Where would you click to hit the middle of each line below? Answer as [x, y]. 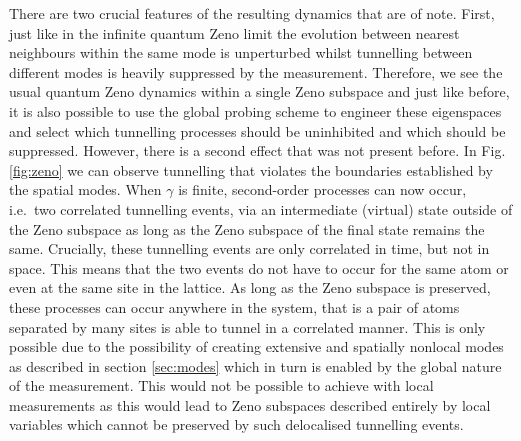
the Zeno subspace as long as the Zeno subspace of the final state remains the [247, 228]
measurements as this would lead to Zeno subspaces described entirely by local [250, 404]
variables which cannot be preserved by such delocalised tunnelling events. [236, 424]
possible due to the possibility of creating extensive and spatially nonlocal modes [256, 346]
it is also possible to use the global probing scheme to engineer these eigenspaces [255, 110]
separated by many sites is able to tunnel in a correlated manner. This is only [247, 326]
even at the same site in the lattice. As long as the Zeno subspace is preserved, [250, 287]
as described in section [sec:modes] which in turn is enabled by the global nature [255, 365]
